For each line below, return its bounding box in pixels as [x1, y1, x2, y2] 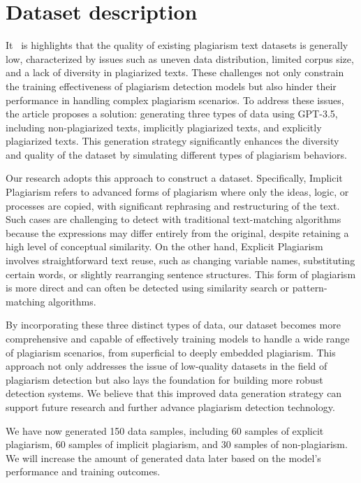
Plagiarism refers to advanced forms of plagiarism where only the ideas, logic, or [6, 185, 349, 199]
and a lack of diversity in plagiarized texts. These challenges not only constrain [6, 65, 344, 80]
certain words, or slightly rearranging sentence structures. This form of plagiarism [6, 266, 356, 281]
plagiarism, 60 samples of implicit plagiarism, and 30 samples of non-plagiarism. [6, 437, 348, 452]
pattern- [292, 280, 327, 295]
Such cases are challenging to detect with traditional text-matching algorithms [6, 212, 341, 226]
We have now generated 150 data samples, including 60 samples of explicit [6, 423, 324, 438]
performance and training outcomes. [6, 464, 161, 479]
